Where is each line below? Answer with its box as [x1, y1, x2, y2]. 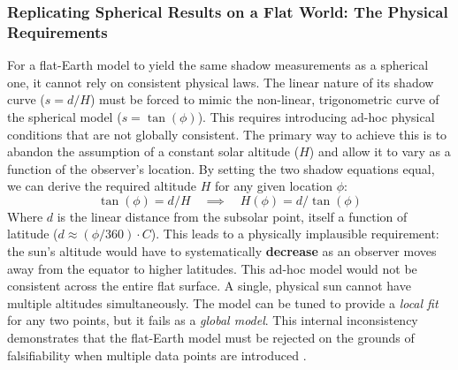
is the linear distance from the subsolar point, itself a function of [57, 207, 408, 225]
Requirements [7, 20, 108, 42]
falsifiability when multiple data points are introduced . [7, 345, 307, 364]
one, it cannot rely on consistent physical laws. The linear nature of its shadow [7, 72, 434, 91]
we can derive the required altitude [7, 177, 197, 195]
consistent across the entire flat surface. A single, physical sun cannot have [7, 276, 411, 295]
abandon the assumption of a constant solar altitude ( [7, 142, 300, 161]
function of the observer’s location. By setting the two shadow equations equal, [7, 159, 435, 177]
